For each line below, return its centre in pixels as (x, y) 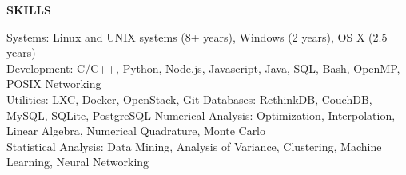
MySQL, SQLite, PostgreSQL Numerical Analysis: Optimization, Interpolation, (201, 115)
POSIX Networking (54, 84)
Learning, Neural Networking (78, 162)
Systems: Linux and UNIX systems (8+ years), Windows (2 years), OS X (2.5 (197, 36)
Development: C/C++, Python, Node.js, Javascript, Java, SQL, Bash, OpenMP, (203, 68)
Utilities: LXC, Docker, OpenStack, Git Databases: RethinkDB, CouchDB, (189, 99)
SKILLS (29, 10)
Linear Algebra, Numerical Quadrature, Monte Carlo (136, 131)
